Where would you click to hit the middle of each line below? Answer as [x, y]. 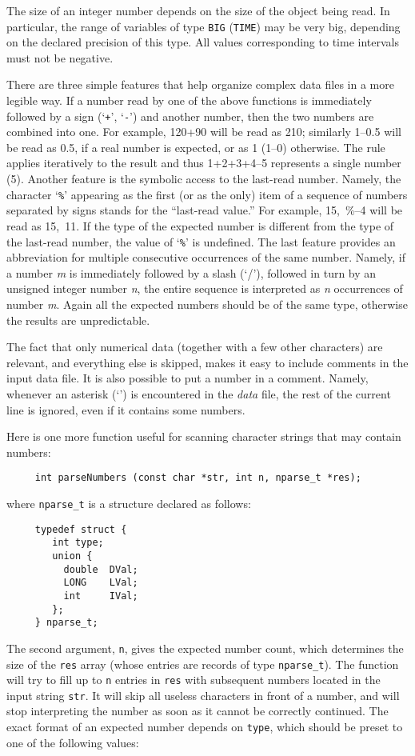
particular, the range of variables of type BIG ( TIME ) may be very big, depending [204, 26]
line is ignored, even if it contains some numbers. [126, 409]
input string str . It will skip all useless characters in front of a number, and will [203, 695]
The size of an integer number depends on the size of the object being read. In [198, 10]
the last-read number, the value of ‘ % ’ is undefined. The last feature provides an [201, 241]
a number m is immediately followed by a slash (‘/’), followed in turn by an [192, 272]
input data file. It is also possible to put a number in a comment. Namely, [188, 378]
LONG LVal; [101, 583]
